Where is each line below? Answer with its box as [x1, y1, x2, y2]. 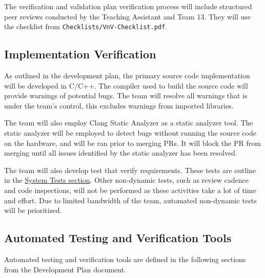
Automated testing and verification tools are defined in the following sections [4, 253, 246, 264]
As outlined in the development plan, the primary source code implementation [4, 70, 250, 81]
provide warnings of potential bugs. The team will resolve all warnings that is [4, 90, 248, 101]
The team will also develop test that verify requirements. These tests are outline [4, 164, 256, 175]
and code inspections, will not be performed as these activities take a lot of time [4, 184, 256, 195]
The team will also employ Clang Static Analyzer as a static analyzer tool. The [4, 117, 253, 128]
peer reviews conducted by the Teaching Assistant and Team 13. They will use [4, 11, 251, 22]
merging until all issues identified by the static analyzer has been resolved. [4, 147, 237, 158]
